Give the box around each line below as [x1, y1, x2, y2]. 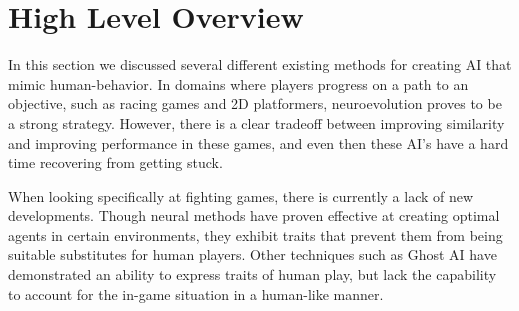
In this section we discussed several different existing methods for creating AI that [8, 54, 512, 75]
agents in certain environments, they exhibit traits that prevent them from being [8, 224, 503, 245]
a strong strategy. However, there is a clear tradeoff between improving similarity [8, 112, 505, 133]
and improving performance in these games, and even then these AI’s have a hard [8, 132, 509, 153]
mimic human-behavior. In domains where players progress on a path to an [8, 73, 469, 94]
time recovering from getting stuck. [8, 152, 223, 173]
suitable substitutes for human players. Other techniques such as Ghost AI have [8, 244, 497, 265]
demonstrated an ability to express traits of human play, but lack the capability [8, 264, 497, 285]
